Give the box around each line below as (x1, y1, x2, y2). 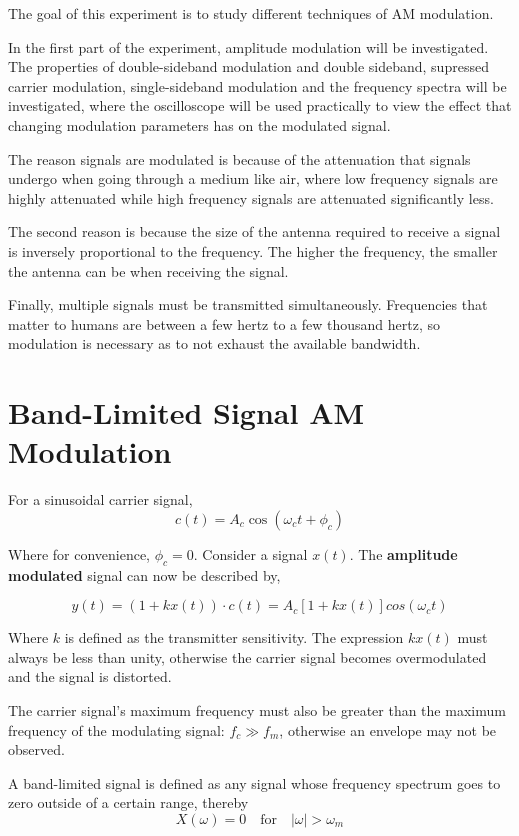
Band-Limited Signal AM (8, 392, 365, 433)
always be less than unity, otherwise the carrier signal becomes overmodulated (8, 646, 487, 667)
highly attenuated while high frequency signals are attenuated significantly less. (8, 187, 494, 208)
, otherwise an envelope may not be (279, 719, 497, 740)
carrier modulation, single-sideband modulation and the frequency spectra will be (8, 75, 507, 96)
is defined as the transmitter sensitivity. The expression (64, 627, 404, 648)
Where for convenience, (8, 543, 151, 564)
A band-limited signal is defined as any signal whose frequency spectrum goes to (8, 772, 501, 793)
